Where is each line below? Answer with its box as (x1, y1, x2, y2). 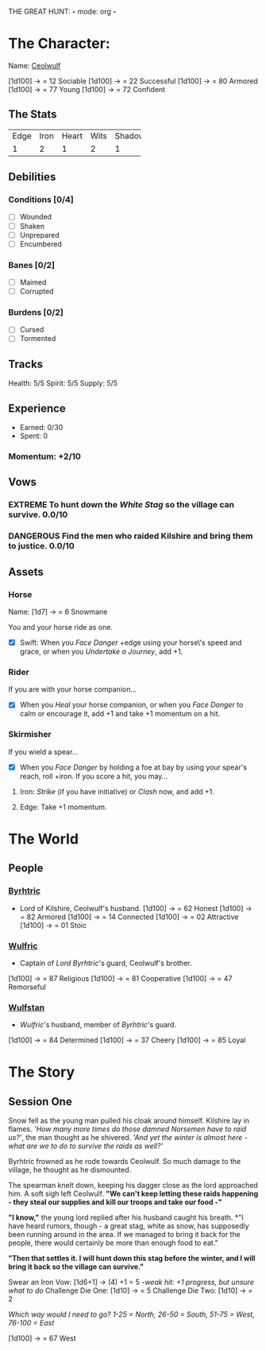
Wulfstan (8, 1002, 45, 1013)
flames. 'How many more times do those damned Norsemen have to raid (8, 1124, 247, 1134)
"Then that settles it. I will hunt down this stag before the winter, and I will (8, 1254, 256, 1263)
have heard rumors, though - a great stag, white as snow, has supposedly (8, 1221, 249, 1231)
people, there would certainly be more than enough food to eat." (8, 1238, 218, 1247)
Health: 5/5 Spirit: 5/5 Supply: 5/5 (8, 378, 118, 388)
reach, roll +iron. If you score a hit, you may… (19, 771, 168, 781)
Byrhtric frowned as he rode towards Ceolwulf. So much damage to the (8, 1157, 241, 1166)
